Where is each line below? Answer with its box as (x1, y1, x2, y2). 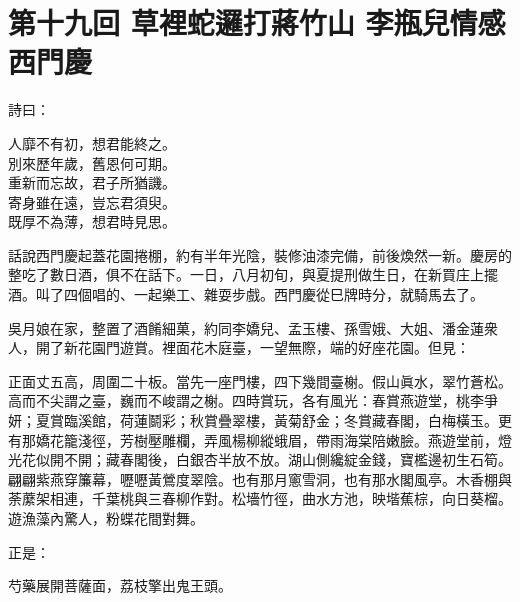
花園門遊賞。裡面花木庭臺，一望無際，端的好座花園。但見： (77, 337, 470, 358)
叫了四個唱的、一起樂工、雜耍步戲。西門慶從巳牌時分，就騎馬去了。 (35, 284, 484, 305)
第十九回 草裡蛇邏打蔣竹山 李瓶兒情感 (8, 2, 506, 43)
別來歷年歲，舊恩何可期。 (8, 152, 176, 173)
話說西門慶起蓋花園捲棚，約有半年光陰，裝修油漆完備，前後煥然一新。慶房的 (8, 244, 512, 265)
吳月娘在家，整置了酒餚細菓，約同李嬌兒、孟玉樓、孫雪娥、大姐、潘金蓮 (8, 317, 484, 338)
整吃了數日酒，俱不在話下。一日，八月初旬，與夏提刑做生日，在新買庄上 (8, 264, 484, 285)
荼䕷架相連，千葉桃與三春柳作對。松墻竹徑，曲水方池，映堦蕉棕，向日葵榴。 (8, 488, 512, 509)
